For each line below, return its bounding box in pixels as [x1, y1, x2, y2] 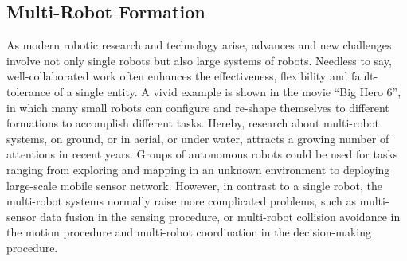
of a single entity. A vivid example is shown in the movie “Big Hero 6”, [53, 83, 401, 99]
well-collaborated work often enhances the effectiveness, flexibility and [6, 68, 348, 84]
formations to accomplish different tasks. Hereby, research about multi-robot [6, 115, 380, 131]
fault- [351, 68, 378, 84]
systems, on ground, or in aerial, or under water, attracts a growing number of [6, 130, 389, 146]
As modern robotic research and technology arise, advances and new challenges [6, 37, 392, 53]
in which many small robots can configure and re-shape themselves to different [6, 99, 389, 115]
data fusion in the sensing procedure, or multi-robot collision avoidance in [40, 208, 401, 224]
